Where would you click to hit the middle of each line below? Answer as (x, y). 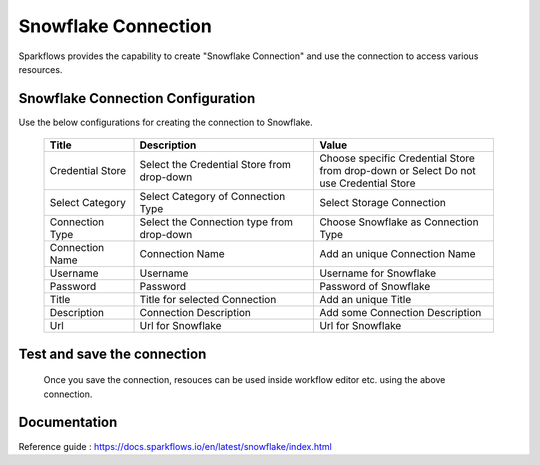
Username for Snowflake (378, 273)
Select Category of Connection (212, 197)
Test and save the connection (112, 353)
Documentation (68, 422)
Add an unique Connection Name (397, 254)
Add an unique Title (365, 300)
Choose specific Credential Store (397, 158)
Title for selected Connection (208, 300)
